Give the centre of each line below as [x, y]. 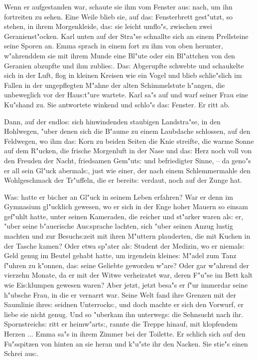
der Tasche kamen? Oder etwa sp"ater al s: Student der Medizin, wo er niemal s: [124, 245]
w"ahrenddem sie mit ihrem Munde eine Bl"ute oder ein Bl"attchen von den [120, 55]
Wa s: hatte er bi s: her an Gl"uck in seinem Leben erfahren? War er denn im [119, 196]
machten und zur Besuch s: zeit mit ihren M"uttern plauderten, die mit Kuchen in [127, 236]
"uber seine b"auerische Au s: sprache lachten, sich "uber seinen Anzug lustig [119, 226]
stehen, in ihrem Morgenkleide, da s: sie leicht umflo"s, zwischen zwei [108, 26]
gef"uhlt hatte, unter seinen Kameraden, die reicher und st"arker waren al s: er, [124, 216]
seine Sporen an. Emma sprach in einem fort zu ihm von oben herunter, [114, 46]
